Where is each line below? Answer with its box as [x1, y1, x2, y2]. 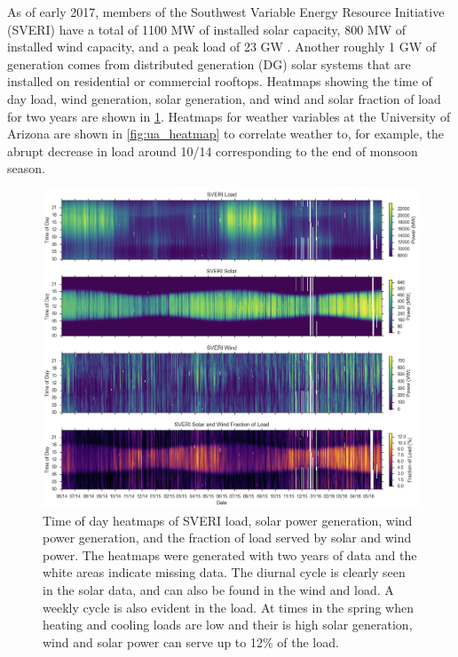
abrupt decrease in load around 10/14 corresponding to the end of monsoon [7, 141, 418, 160]
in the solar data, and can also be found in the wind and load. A [43, 581, 394, 599]
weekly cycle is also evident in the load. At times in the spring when [43, 598, 414, 616]
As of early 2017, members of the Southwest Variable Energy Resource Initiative [7, 3, 445, 20]
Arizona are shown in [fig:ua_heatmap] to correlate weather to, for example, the [7, 124, 444, 143]
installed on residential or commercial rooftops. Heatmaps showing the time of [7, 72, 432, 91]
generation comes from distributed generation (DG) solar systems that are [7, 54, 411, 73]
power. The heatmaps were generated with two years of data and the [43, 545, 417, 564]
